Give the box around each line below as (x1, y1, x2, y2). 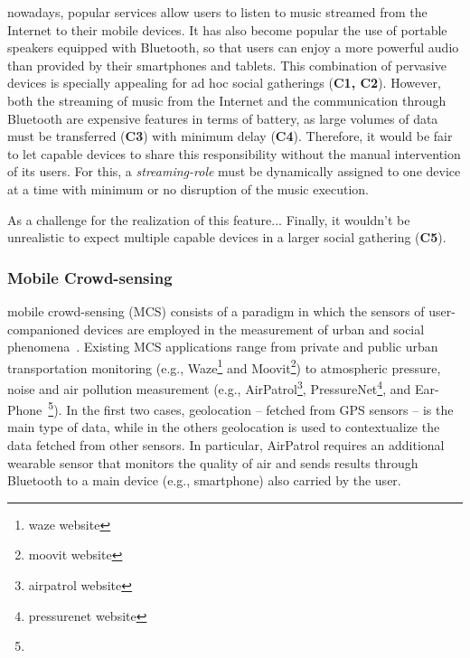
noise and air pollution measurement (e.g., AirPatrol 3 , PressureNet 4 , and (7, 376, 411, 398)
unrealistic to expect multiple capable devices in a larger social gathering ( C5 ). (7, 228, 446, 247)
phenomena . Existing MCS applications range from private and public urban (7, 337, 438, 356)
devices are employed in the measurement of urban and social (83, 319, 425, 338)
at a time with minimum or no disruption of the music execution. (7, 179, 370, 198)
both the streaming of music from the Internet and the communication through (7, 90, 446, 109)
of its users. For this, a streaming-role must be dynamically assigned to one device (7, 162, 461, 181)
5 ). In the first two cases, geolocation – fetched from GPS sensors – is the (48, 398, 454, 418)
